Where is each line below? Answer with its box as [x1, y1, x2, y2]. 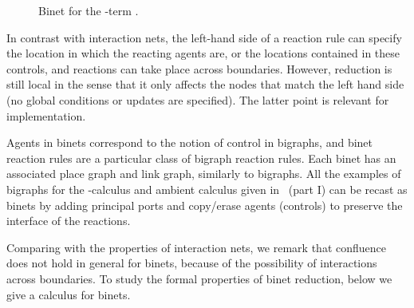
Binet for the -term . [38, 2, 139, 18]
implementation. [6, 107, 86, 124]
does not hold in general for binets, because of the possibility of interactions [6, 255, 377, 271]
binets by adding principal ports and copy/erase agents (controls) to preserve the [6, 196, 403, 213]
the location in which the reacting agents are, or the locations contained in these [6, 45, 400, 61]
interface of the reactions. [6, 212, 131, 229]
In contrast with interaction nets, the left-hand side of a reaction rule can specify [6, 29, 402, 45]
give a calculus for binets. [6, 286, 131, 302]
